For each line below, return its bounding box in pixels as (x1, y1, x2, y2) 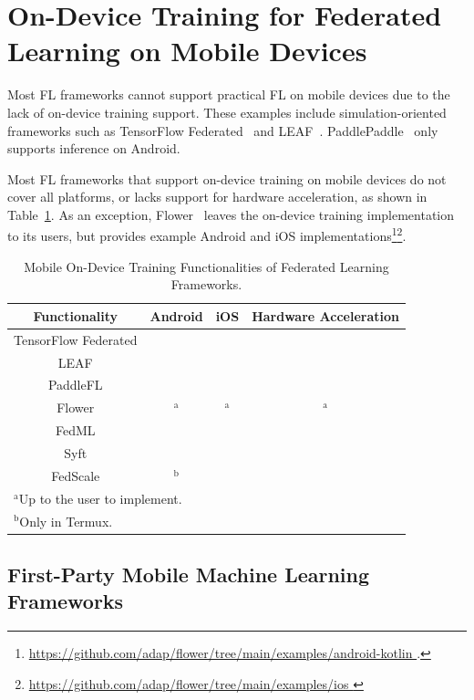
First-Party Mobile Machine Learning (7, 559, 370, 588)
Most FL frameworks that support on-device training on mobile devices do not (7, 169, 447, 188)
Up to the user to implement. (18, 488, 182, 507)
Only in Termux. (19, 511, 113, 530)
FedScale (51, 465, 100, 485)
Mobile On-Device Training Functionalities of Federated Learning (24, 256, 389, 276)
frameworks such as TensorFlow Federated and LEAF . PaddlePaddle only (7, 120, 438, 140)
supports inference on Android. (7, 139, 180, 158)
